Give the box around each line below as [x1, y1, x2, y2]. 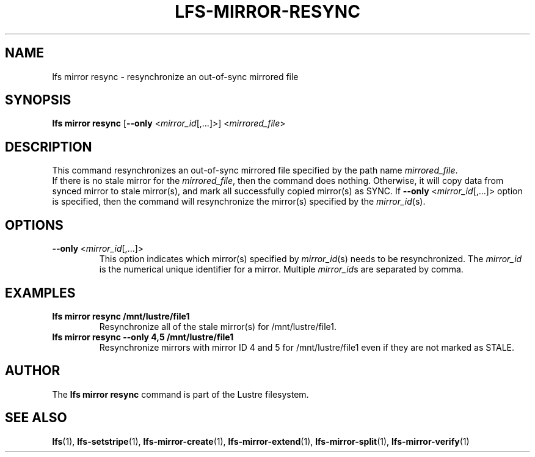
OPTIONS [5, 217, 64, 233]
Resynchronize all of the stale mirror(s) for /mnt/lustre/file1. [99, 321, 337, 332]
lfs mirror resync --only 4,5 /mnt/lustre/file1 [52, 331, 234, 342]
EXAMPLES [5, 285, 76, 301]
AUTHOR [5, 363, 60, 379]
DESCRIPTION [5, 139, 92, 155]
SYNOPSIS [5, 92, 71, 108]
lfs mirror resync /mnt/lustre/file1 [52, 310, 190, 321]
